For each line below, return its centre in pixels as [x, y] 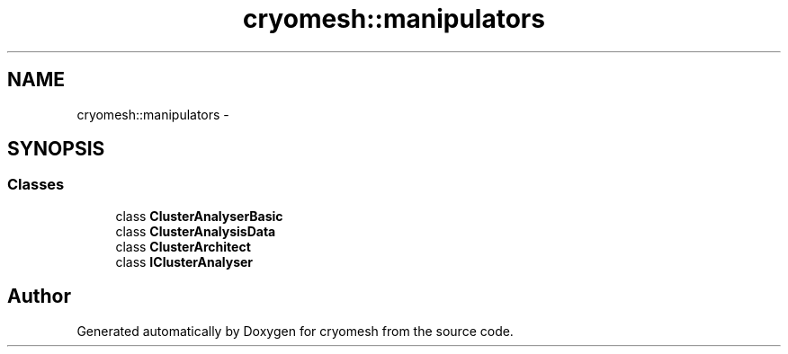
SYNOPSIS [56, 149]
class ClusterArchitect [183, 246]
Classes [36, 185]
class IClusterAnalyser [184, 261]
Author [39, 296]
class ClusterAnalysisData [196, 231]
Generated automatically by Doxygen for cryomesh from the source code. [295, 331]
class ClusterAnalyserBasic [199, 216]
